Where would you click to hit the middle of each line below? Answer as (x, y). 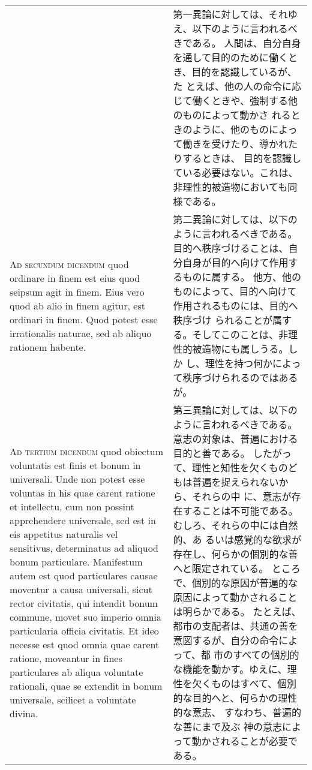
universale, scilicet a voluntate (73, 700)
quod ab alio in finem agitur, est (77, 305)
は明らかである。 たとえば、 (237, 611)
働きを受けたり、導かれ (235, 144)
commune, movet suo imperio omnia (85, 617)
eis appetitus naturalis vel (64, 534)
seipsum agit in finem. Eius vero (77, 291)
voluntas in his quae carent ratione (82, 493)
